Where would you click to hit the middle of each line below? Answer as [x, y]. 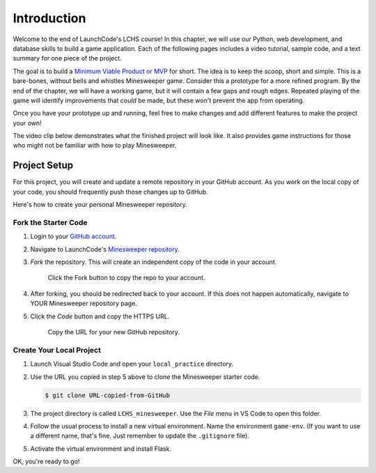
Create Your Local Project [57, 350]
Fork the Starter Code [50, 222]
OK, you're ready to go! [46, 462]
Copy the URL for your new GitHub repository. [114, 332]
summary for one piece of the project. [67, 59]
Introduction [49, 18]
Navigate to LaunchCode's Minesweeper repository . [105, 249]
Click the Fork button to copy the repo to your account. [126, 278]
